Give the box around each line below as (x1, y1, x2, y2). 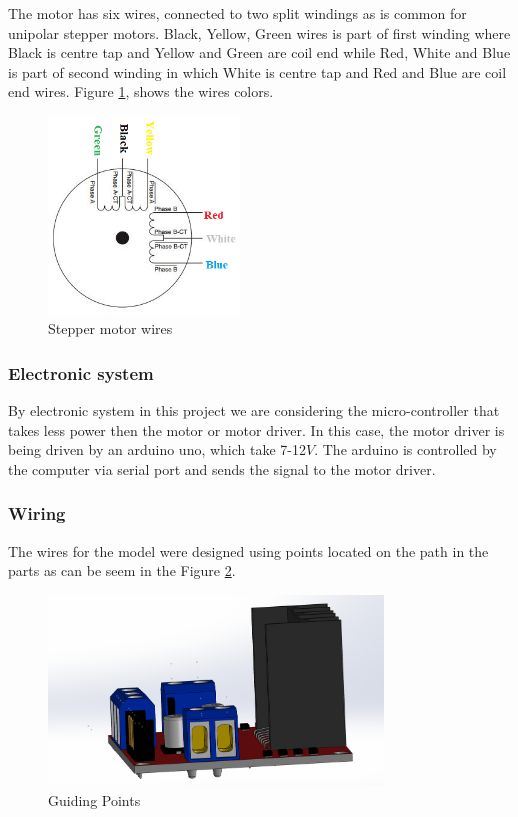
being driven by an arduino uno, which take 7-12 (8, 439, 307, 460)
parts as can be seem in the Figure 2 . (8, 560, 236, 581)
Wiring (8, 501, 66, 526)
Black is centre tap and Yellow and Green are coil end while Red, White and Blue (8, 42, 511, 63)
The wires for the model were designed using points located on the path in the (8, 540, 489, 561)
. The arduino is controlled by (314, 439, 497, 460)
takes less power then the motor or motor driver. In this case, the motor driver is (8, 419, 505, 440)
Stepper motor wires (48, 318, 173, 339)
